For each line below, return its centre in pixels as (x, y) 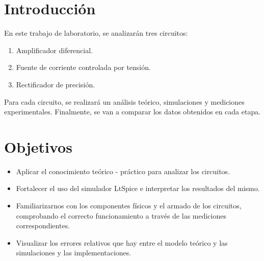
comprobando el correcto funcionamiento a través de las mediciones (121, 215)
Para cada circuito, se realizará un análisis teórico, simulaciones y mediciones (124, 101)
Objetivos (38, 146)
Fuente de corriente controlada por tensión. (83, 67)
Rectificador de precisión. (56, 84)
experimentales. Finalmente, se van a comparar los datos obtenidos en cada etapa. (133, 112)
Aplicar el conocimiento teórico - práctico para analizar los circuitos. (123, 171)
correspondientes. (43, 226)
